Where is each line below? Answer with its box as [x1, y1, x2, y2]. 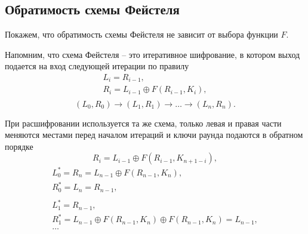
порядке [5, 140, 33, 152]
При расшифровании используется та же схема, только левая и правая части [5, 116, 282, 129]
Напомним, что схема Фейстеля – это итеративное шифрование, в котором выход [5, 48, 300, 60]
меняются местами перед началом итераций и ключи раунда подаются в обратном [5, 128, 303, 141]
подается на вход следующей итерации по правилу [5, 60, 189, 72]
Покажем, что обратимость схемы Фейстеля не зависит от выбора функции [5, 28, 278, 41]
